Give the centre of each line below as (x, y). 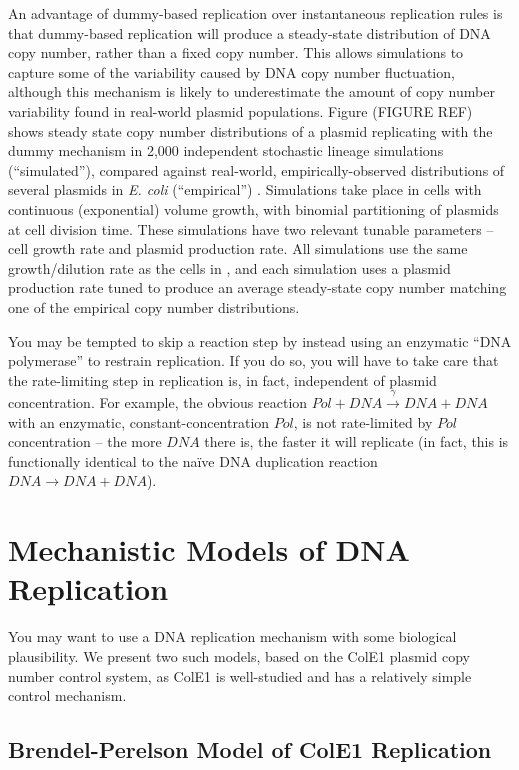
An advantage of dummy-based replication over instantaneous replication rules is (255, 13)
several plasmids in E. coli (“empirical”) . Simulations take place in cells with (245, 189)
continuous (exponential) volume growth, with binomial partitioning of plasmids (253, 208)
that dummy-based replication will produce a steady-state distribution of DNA (249, 32)
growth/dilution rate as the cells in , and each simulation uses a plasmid (229, 267)
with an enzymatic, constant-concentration (139, 421)
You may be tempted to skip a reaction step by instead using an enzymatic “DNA (260, 340)
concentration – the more (85, 441)
